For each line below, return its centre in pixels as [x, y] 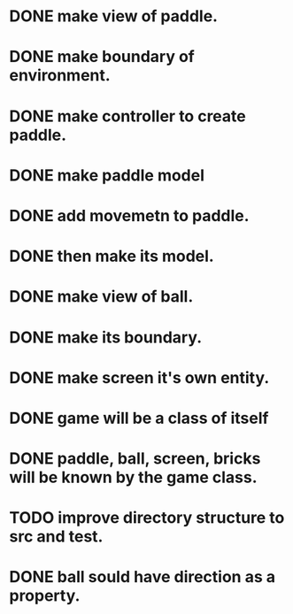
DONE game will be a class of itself [139, 418]
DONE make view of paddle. [114, 16]
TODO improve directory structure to [147, 518]
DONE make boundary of [102, 57]
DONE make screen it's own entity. [139, 377]
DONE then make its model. [112, 256]
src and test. [56, 537]
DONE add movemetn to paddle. [129, 215]
